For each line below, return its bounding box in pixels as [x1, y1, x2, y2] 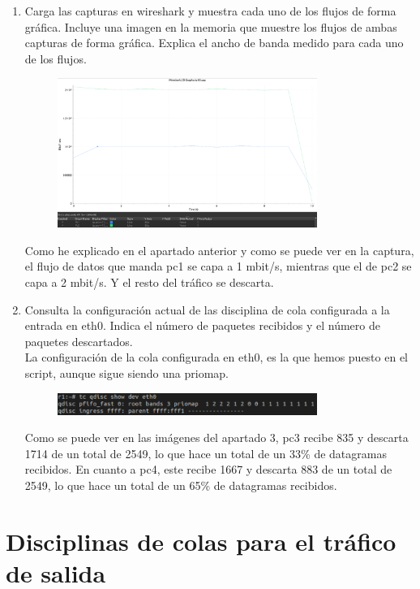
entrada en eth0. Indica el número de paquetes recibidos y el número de [24, 317, 380, 334]
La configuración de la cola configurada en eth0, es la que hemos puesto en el [24, 349, 408, 366]
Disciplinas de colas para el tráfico [6, 524, 396, 557]
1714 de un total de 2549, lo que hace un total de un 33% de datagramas [24, 444, 387, 461]
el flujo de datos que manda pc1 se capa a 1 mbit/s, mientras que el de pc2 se [24, 258, 412, 275]
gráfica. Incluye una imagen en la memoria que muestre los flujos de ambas [24, 18, 397, 35]
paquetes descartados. [24, 332, 133, 349]
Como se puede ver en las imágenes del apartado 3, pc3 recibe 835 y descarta [24, 429, 409, 446]
